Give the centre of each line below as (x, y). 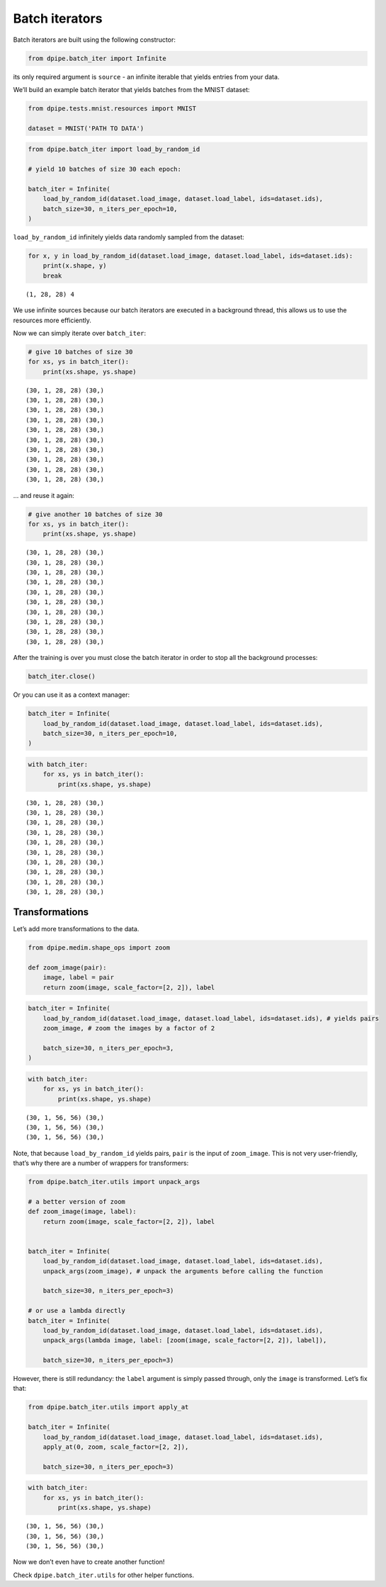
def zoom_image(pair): (67, 967)
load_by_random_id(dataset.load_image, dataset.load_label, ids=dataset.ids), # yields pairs (211, 1018)
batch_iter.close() (62, 677)
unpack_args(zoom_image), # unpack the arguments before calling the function (183, 1271)
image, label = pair (79, 978)
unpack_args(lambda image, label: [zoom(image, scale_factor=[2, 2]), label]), (185, 1341)
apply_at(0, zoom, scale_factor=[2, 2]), (116, 1447)
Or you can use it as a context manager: (72, 695)
